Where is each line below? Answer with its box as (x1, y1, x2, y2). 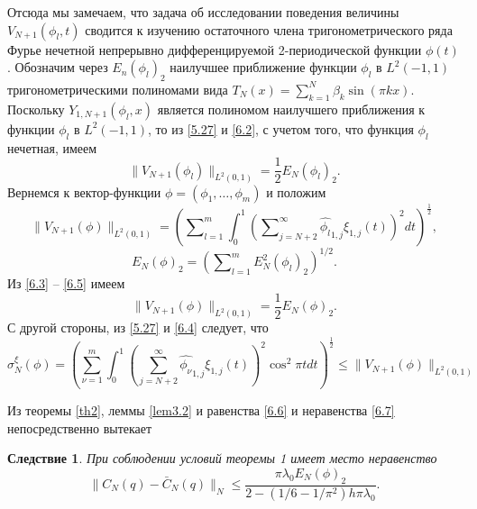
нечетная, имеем (7, 138, 97, 157)
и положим (266, 182, 326, 201)
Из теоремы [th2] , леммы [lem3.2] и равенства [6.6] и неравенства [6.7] (7, 401, 395, 420)
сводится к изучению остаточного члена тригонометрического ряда (85, 20, 453, 39)
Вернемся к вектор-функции (7, 182, 161, 201)
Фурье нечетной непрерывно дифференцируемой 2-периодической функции (7, 40, 422, 59)
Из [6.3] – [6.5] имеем (7, 274, 125, 293)
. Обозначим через (7, 58, 108, 77)
